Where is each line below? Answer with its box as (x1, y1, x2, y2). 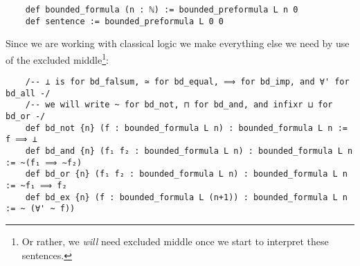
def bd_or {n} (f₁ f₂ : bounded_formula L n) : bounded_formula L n (25, 169, 348, 179)
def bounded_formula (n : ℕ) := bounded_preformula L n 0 (25, 5, 298, 15)
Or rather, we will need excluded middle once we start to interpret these (21, 234, 329, 249)
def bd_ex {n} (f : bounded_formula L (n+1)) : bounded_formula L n (25, 192, 348, 202)
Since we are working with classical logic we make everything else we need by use (6, 36, 350, 51)
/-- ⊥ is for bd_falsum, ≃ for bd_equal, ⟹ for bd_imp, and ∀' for (25, 77, 350, 87)
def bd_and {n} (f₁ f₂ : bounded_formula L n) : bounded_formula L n (25, 146, 353, 157)
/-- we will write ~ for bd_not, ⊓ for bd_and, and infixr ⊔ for (25, 100, 333, 110)
